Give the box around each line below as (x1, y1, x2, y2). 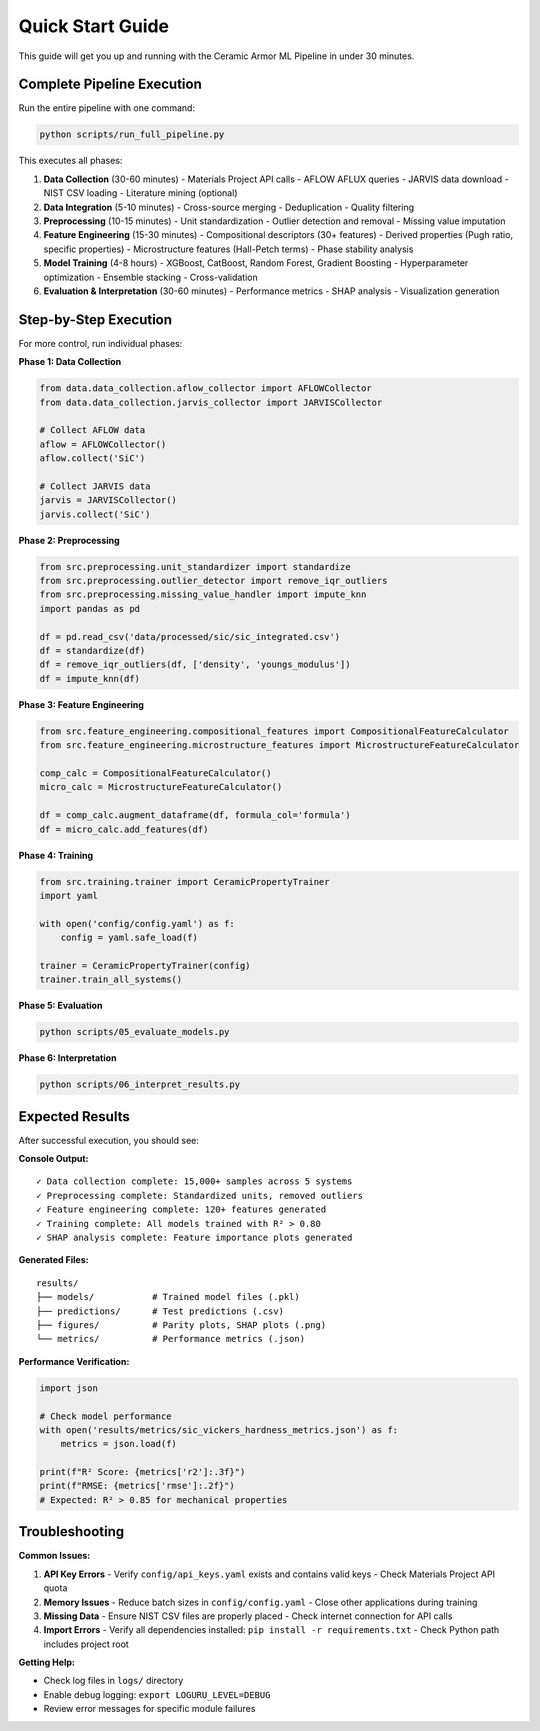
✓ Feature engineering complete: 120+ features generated (36, 1204, 327, 1215)
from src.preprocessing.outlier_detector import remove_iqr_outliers (39, 575, 388, 587)
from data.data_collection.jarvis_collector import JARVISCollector (39, 396, 383, 408)
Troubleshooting (18, 1523, 125, 1540)
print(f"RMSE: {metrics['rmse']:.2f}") (39, 1480, 235, 1492)
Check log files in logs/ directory (43, 1675, 184, 1687)
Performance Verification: (18, 1355, 130, 1367)
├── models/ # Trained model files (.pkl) (36, 1291, 300, 1303)
